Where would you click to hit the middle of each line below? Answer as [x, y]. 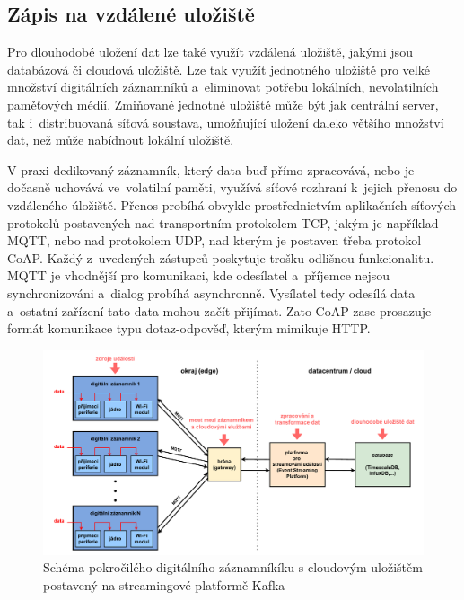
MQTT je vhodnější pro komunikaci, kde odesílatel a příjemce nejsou [199, 275]
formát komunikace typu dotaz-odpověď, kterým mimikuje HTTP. [189, 328]
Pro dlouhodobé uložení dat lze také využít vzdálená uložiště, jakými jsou [210, 52]
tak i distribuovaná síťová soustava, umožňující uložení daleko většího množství [226, 122]
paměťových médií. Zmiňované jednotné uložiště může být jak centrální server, [223, 104]
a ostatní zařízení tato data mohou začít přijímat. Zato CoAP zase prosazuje [219, 310]
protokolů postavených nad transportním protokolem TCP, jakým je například [223, 222]
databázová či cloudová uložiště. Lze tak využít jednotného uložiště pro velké [219, 69]
